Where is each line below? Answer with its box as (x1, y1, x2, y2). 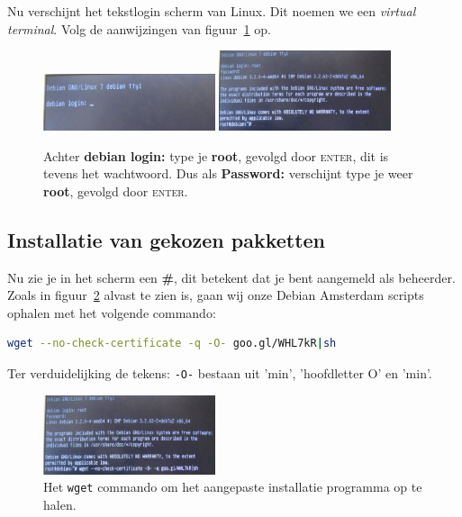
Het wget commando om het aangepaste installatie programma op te (43, 477, 422, 496)
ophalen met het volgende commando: (7, 303, 216, 322)
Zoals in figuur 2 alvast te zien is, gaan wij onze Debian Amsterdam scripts (7, 286, 424, 304)
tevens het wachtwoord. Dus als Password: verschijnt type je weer (43, 164, 413, 183)
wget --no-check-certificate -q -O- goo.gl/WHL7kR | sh (7, 337, 337, 350)
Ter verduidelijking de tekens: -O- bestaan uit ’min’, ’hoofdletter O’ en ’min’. (7, 364, 432, 383)
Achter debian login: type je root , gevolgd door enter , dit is (43, 146, 389, 165)
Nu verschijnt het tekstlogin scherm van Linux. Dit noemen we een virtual (7, 2, 416, 20)
